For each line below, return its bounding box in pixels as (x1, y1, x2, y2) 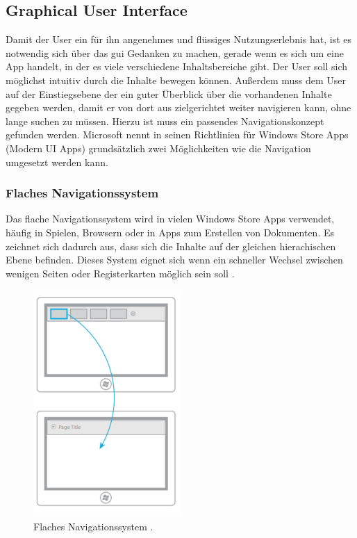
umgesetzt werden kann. (6, 154, 108, 169)
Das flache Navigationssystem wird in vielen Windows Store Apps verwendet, (6, 211, 335, 226)
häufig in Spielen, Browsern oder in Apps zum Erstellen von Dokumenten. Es (6, 225, 334, 239)
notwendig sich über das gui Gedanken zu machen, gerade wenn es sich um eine (6, 45, 344, 60)
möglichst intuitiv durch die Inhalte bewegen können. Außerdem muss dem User (6, 72, 347, 87)
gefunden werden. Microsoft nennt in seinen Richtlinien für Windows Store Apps (6, 127, 349, 142)
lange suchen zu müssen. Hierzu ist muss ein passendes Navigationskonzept (6, 113, 324, 128)
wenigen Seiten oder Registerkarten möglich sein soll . (6, 266, 235, 280)
